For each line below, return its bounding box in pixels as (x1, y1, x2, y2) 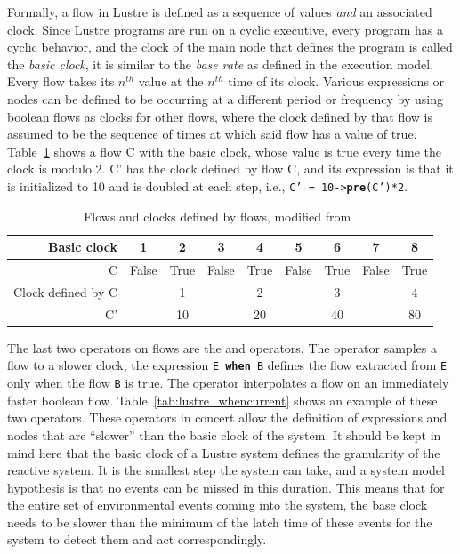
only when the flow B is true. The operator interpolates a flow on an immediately (7, 373, 449, 392)
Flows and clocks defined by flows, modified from (84, 206, 351, 225)
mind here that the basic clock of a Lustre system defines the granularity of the (7, 443, 440, 462)
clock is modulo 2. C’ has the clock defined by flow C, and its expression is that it (7, 159, 454, 178)
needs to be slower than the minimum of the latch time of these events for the (7, 512, 432, 531)
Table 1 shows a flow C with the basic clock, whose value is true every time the (7, 141, 442, 160)
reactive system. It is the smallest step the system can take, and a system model (7, 461, 445, 479)
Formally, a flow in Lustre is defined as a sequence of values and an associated (7, 3, 432, 20)
